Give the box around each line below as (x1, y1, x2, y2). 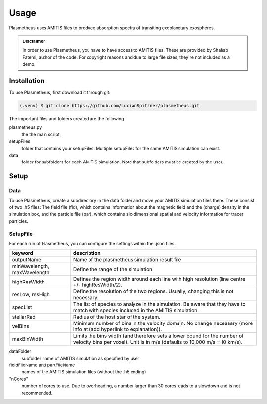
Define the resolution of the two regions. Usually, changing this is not (73, 288, 234, 295)
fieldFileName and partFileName (9, 362, 75, 368)
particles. (9, 218, 29, 224)
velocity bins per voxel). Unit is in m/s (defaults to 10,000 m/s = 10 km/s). (73, 339, 243, 346)
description (73, 250, 101, 257)
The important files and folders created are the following (9, 115, 124, 121)
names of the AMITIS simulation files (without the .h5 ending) (21, 369, 146, 375)
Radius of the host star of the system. (73, 314, 161, 321)
